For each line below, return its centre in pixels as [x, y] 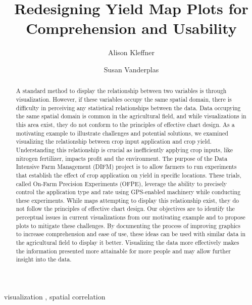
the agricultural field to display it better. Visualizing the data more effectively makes [128, 243]
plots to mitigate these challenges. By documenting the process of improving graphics [128, 225]
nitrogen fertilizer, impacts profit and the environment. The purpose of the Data [122, 158]
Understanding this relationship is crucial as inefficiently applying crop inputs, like [124, 149]
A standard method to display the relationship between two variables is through [121, 91]
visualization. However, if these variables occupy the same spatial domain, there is [124, 99]
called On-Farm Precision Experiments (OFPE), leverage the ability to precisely [121, 183]
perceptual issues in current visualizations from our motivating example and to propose [131, 217]
